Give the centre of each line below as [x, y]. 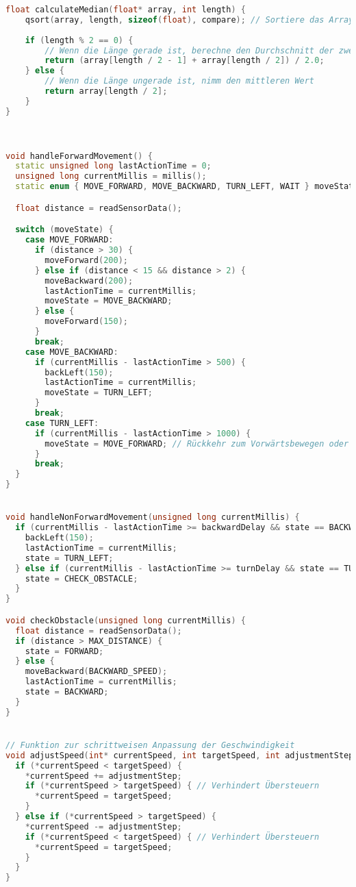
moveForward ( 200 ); [87, 260]
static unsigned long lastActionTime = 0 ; [113, 166]
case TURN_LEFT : [62, 423]
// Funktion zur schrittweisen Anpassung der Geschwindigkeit [150, 745]
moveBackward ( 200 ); [89, 280]
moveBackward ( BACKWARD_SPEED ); [96, 672]
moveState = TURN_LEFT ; [99, 393]
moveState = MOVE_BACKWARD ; [109, 301]
